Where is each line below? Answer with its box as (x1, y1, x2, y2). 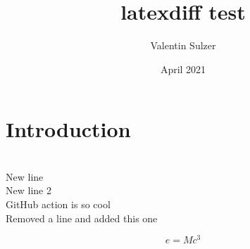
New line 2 (6, 183, 51, 198)
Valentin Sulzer (150, 38, 216, 53)
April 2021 (160, 61, 206, 76)
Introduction (6, 115, 131, 143)
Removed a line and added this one (6, 210, 158, 225)
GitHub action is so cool (6, 197, 111, 212)
